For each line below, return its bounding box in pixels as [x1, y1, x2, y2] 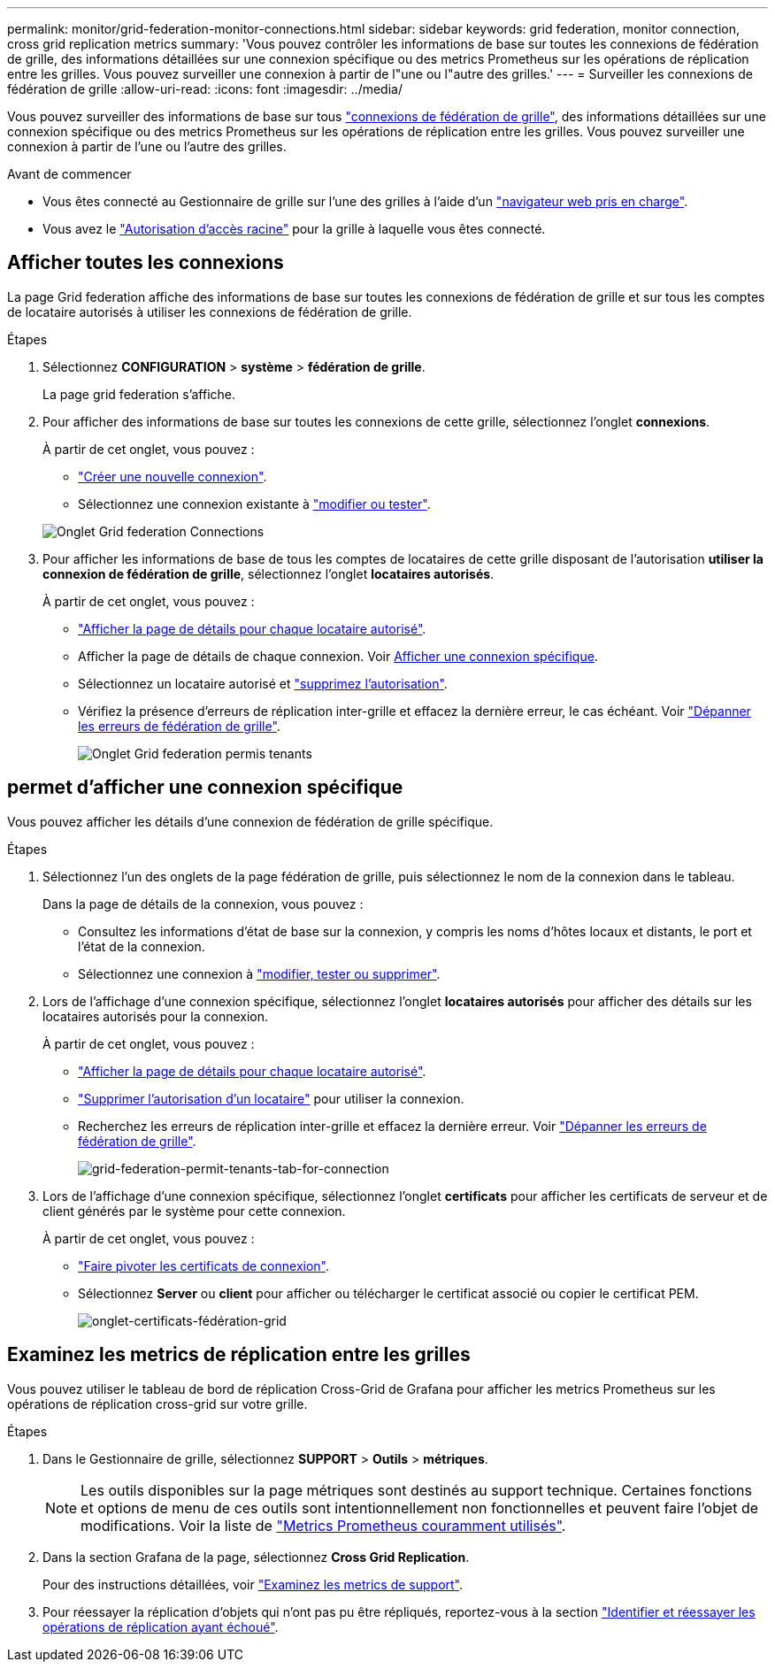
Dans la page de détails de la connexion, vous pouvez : [42, 896, 364, 911]
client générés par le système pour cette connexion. [42, 1203, 346, 1219]
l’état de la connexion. [78, 938, 205, 954]
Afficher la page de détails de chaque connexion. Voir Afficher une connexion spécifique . [78, 648, 598, 664]
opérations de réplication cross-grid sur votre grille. [7, 1396, 308, 1411]
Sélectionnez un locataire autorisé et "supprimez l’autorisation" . [78, 675, 448, 691]
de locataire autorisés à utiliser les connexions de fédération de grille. [7, 304, 412, 319]
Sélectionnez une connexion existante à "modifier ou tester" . [78, 496, 431, 511]
